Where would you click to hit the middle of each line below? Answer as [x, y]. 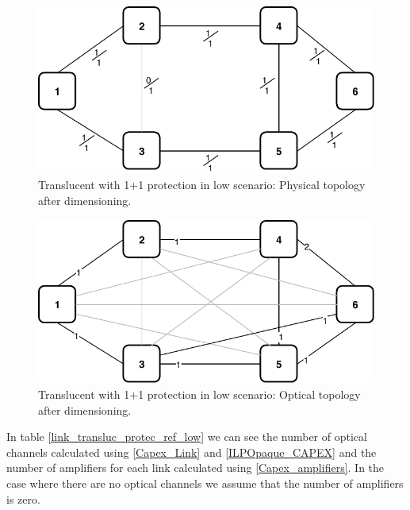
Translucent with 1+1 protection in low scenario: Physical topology [202, 185]
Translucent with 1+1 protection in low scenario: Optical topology [199, 394]
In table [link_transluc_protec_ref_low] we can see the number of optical [187, 437]
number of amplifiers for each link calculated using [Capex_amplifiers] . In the [195, 467]
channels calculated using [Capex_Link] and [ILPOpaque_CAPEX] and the [192, 452]
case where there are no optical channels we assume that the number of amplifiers [205, 483]
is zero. [23, 498]
